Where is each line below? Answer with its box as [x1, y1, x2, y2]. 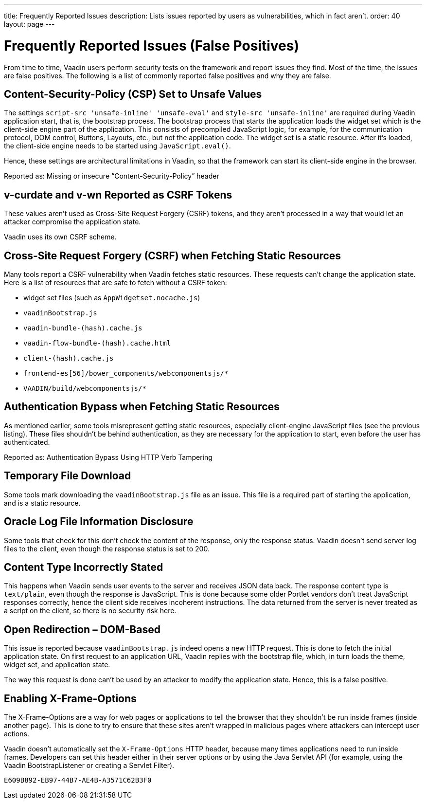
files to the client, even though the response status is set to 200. [4, 544, 210, 553]
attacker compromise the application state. [4, 218, 141, 226]
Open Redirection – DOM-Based [4, 623, 160, 636]
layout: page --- [4, 20, 55, 28]
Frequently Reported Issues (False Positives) [4, 37, 300, 54]
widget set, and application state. [4, 660, 110, 669]
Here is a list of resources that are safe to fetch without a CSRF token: [4, 278, 227, 287]
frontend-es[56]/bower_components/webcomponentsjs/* [23, 369, 229, 378]
